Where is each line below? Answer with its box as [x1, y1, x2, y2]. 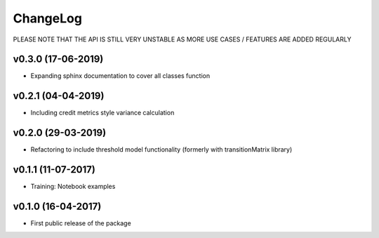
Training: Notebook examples [30, 183, 116, 191]
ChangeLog [13, 11, 82, 26]
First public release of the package [30, 219, 131, 227]
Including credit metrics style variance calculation [30, 109, 175, 117]
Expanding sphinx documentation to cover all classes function [30, 72, 211, 80]
